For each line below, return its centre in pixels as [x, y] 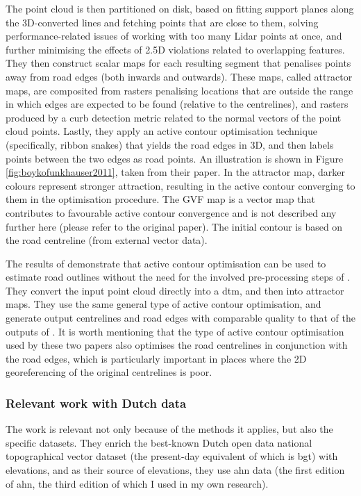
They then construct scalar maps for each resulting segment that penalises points [178, 63]
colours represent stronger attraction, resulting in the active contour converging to [180, 185]
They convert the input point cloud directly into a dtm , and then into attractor [175, 290]
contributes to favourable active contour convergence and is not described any [171, 212]
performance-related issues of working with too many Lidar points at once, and [174, 36]
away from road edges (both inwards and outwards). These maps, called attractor [179, 76]
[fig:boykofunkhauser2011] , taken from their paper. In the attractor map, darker [175, 172]
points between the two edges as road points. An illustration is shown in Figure [175, 158]
